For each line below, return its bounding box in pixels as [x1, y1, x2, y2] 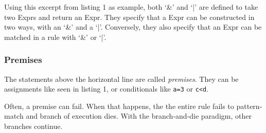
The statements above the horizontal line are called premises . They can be [4, 73, 239, 84]
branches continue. [4, 121, 63, 131]
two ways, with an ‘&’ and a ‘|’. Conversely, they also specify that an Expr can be [4, 21, 262, 32]
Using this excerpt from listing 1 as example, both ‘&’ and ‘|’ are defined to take [4, 2, 258, 12]
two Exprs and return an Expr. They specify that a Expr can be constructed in [4, 11, 255, 22]
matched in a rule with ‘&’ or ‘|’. [4, 31, 107, 42]
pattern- [236, 100, 262, 111]
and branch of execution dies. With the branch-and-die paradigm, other [26, 110, 252, 121]
